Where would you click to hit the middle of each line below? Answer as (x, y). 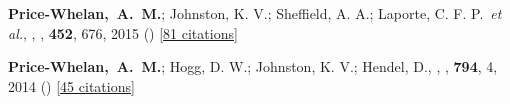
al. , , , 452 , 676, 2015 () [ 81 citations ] (123, 32)
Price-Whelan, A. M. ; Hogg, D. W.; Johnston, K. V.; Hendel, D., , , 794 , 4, (253, 66)
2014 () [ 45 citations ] (71, 85)
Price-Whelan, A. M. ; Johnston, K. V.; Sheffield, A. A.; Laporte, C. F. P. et (255, 13)
